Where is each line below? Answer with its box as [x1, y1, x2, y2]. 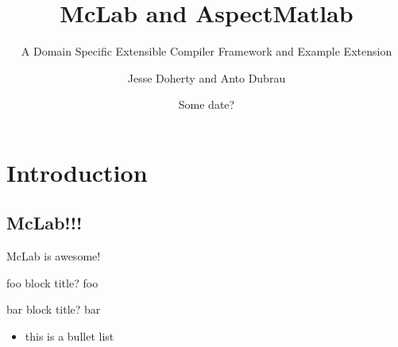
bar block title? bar [6, 301, 101, 318]
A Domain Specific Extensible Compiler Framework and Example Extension [21, 43, 392, 60]
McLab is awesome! [6, 248, 101, 264]
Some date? [178, 96, 235, 113]
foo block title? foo [6, 274, 99, 291]
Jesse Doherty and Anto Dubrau [127, 69, 286, 86]
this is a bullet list [25, 328, 114, 345]
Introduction [6, 156, 148, 188]
